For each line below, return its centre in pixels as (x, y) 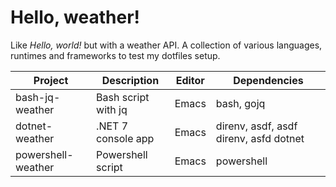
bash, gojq (240, 103)
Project (51, 80)
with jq (112, 109)
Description (130, 80)
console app (125, 138)
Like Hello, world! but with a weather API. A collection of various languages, (166, 45)
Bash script (123, 97)
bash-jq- (38, 97)
